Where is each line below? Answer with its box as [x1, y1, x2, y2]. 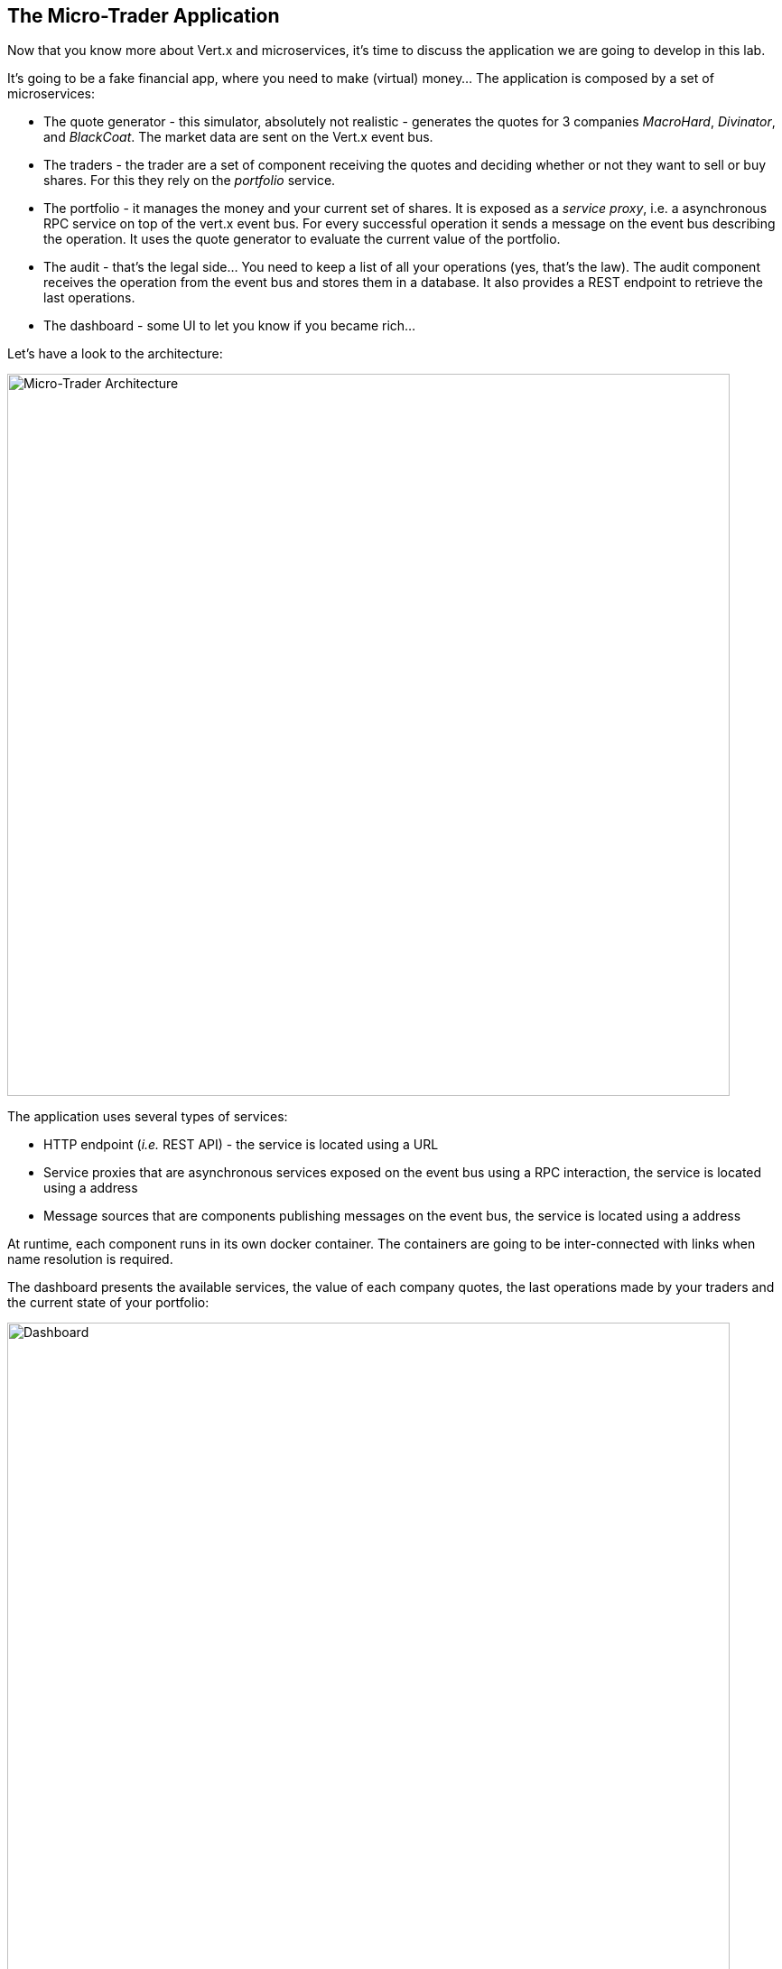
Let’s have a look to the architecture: [7, 346, 223, 362]
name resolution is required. [7, 1251, 173, 1268]
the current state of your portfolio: [7, 1295, 209, 1311]
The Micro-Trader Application [7, 5, 280, 27]
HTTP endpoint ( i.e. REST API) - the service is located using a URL [43, 1137, 439, 1153]
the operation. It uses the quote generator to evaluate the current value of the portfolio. [43, 231, 561, 247]
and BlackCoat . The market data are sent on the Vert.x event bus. [43, 129, 433, 145]
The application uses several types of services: [7, 1109, 288, 1125]
